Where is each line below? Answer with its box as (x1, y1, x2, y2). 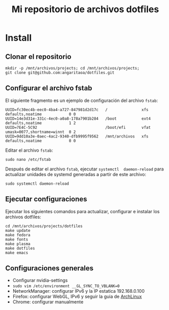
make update (5, 228, 30, 233)
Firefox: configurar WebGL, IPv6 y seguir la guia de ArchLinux (12, 293, 142, 300)
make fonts (5, 237, 28, 242)
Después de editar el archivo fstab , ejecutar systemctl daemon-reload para (5, 166, 164, 172)
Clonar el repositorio (5, 52, 72, 61)
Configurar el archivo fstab (5, 84, 92, 92)
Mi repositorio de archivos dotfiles (11, 4, 159, 15)
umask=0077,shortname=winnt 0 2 (5, 129, 76, 134)
